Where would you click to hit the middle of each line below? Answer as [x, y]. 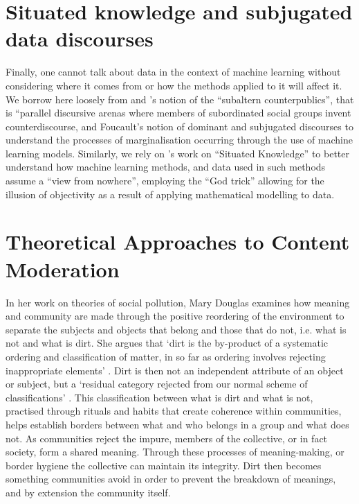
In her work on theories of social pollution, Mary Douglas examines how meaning [178, 302]
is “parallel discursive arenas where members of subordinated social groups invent [178, 113]
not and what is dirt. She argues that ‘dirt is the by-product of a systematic [167, 343]
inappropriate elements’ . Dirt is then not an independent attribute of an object [175, 370]
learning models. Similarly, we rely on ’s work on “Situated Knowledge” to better [177, 153]
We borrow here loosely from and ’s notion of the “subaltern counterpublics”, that [180, 99]
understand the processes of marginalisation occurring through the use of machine [179, 140]
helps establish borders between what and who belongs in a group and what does [177, 424]
